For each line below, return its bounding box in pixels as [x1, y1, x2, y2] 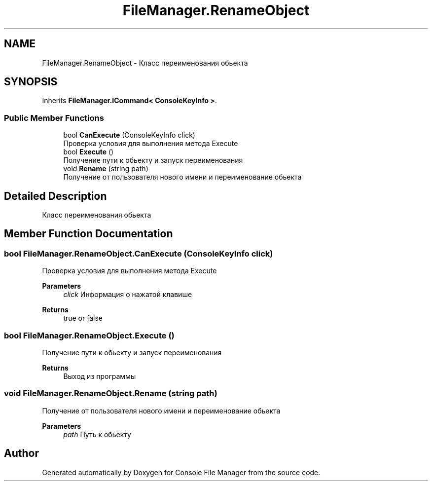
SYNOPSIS [4, 75, 58, 88]
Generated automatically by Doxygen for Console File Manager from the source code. [42, 468, 321, 477]
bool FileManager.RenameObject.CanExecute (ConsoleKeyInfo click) [4, 248, 273, 259]
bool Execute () [63, 148, 114, 156]
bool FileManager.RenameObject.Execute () [4, 330, 175, 340]
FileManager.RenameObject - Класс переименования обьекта [42, 58, 248, 67]
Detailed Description [4, 189, 107, 202]
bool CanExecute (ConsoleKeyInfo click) [63, 131, 195, 140]
